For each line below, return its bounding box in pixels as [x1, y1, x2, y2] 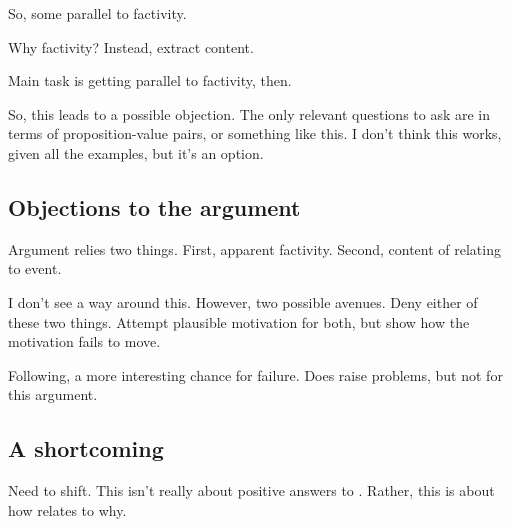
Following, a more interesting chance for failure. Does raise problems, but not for [8, 364, 503, 385]
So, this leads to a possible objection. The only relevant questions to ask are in [8, 103, 491, 124]
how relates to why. [8, 499, 127, 520]
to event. [8, 258, 62, 279]
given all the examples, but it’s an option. [8, 142, 264, 163]
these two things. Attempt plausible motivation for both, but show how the [8, 311, 470, 332]
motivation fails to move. [8, 331, 161, 352]
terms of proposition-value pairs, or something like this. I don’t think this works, [8, 123, 502, 144]
